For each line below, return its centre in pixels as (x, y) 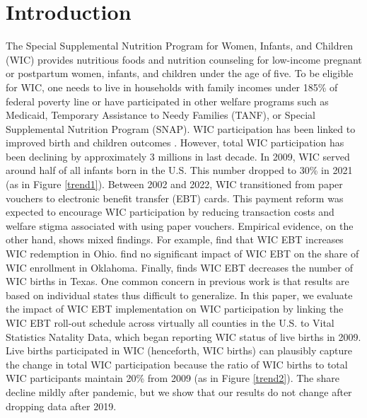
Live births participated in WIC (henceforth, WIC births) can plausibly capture (179, 350)
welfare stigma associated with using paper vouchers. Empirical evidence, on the (180, 225)
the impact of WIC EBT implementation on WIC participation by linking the (175, 309)
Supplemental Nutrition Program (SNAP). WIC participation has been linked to (181, 128)
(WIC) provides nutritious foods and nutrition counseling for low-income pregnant (184, 59)
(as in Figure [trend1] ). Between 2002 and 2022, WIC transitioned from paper (174, 184)
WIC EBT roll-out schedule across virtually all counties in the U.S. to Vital (170, 323)
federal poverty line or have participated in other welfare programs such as (167, 101)
